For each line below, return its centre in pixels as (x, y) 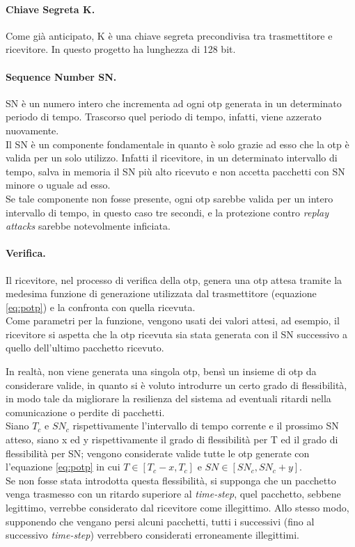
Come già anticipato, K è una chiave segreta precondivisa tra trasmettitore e (169, 35)
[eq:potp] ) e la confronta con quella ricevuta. (101, 307)
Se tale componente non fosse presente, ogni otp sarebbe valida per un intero (169, 198)
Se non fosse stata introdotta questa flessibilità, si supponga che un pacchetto (171, 480)
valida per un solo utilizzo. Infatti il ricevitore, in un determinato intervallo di (172, 158)
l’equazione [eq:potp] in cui (63, 467)
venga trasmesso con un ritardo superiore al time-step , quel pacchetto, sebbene (173, 494)
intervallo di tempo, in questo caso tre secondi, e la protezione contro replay (167, 212)
